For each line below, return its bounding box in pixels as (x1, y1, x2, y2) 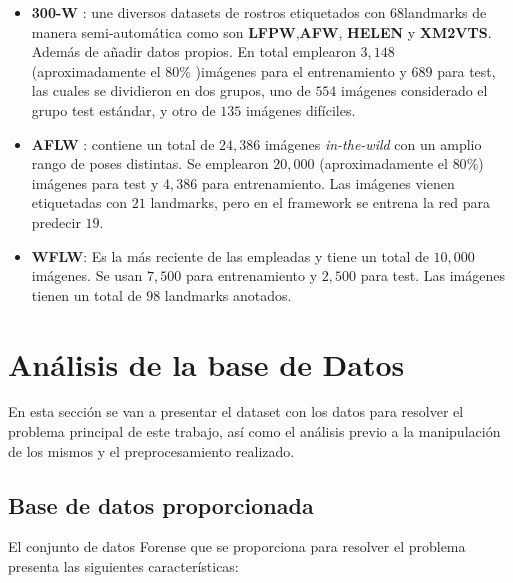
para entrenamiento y (185, 265, 318, 286)
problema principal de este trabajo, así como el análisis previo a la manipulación (8, 421, 501, 442)
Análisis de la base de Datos (8, 343, 405, 384)
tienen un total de (31, 284, 142, 305)
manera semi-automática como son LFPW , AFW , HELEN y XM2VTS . (31, 21, 492, 42)
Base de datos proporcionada (8, 489, 314, 520)
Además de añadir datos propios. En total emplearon (31, 41, 356, 62)
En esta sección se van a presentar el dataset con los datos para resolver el (8, 401, 464, 422)
